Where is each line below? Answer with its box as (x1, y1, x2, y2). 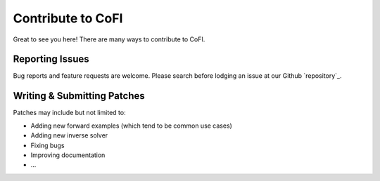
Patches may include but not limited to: (13, 109, 126, 117)
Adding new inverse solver (30, 131, 108, 140)
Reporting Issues (13, 53, 89, 65)
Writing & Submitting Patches (13, 90, 145, 102)
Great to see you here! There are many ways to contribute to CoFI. (13, 35, 205, 43)
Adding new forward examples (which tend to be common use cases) (30, 121, 232, 130)
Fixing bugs (30, 141, 65, 149)
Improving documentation (30, 151, 106, 159)
